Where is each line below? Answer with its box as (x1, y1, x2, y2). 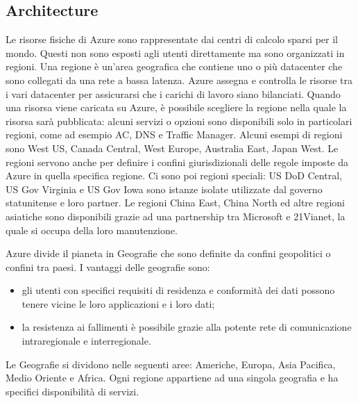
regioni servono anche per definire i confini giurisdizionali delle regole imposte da (6, 154, 348, 169)
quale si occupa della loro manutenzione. (6, 222, 178, 237)
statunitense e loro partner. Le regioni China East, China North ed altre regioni (6, 195, 345, 210)
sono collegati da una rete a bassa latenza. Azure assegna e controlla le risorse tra (6, 72, 353, 87)
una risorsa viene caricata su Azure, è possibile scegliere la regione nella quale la (6, 100, 347, 115)
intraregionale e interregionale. (22, 334, 151, 348)
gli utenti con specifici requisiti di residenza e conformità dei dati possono (22, 283, 335, 297)
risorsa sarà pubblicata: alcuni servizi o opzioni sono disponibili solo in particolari (6, 113, 352, 128)
